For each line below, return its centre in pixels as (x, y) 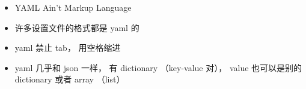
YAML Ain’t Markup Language (73, 7)
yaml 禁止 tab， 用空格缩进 (68, 47)
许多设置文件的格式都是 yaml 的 (77, 27)
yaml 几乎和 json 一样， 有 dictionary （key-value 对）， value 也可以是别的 (158, 67)
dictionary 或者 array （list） (70, 79)
